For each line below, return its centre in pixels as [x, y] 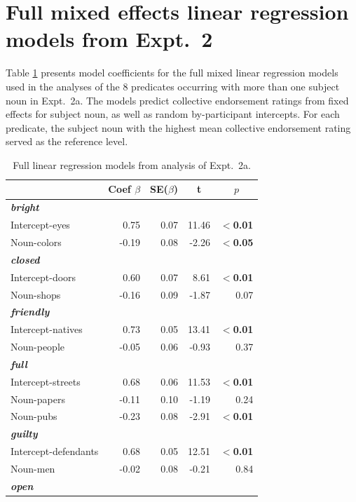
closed [25, 259]
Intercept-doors [43, 277]
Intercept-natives [47, 329]
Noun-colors [36, 242]
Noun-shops [36, 294]
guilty [24, 434]
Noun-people [38, 347]
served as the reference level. [67, 141]
